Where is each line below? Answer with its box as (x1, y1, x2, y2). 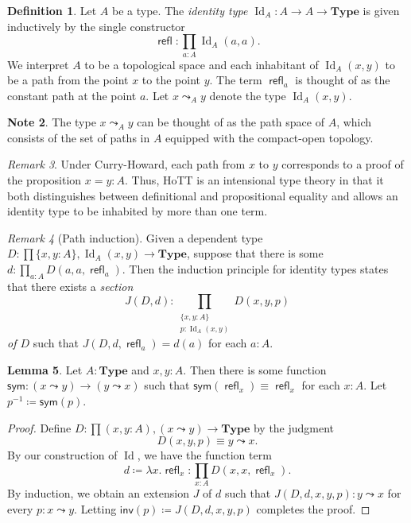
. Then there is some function (183, 361, 327, 378)
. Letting (74, 500, 117, 517)
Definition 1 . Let (7, 2, 97, 18)
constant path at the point (7, 87, 137, 103)
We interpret (7, 56, 69, 72)
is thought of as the (295, 72, 390, 88)
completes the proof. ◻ (256, 500, 370, 517)
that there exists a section (7, 277, 134, 294)
